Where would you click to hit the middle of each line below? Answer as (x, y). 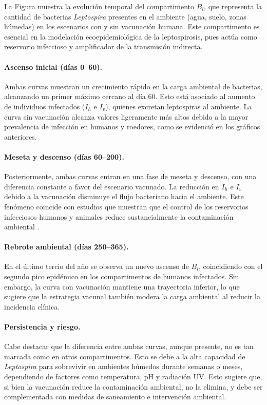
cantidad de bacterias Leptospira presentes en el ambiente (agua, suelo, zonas (125, 16)
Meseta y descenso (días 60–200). (64, 156)
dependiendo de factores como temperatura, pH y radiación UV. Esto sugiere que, (133, 377)
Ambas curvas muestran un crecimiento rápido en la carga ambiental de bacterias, (133, 86)
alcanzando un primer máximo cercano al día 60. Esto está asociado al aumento (130, 96)
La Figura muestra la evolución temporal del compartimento (99, 6)
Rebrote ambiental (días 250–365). (66, 247)
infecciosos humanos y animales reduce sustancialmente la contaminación (119, 216)
